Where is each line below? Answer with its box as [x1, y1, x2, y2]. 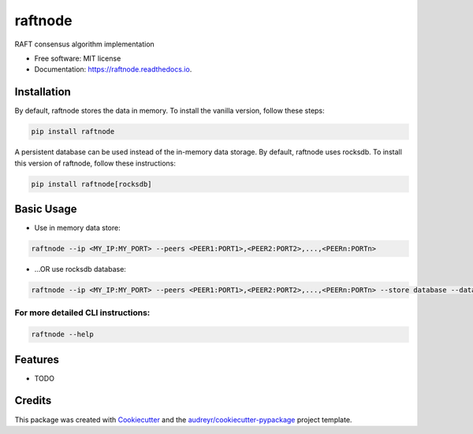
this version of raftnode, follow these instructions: [14, 158, 177, 168]
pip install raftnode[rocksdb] [31, 180, 153, 188]
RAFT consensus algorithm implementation [14, 39, 155, 49]
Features [14, 353, 59, 366]
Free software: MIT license [34, 54, 121, 63]
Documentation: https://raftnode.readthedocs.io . [34, 65, 192, 74]
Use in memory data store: [34, 223, 121, 232]
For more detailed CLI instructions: [14, 307, 151, 318]
